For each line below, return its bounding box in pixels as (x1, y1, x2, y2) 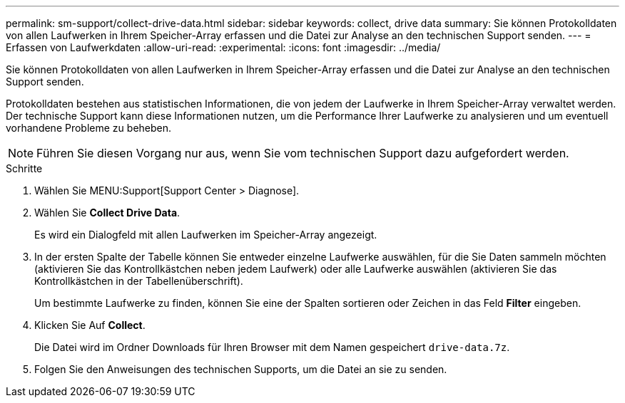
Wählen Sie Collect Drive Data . (34, 206, 181, 219)
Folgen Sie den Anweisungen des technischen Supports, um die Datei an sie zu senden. (34, 363, 447, 375)
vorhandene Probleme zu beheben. (6, 122, 172, 134)
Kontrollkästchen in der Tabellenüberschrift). (34, 275, 243, 287)
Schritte (6, 162, 43, 174)
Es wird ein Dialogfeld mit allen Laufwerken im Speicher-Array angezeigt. (34, 229, 377, 241)
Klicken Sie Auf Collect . (34, 319, 146, 331)
